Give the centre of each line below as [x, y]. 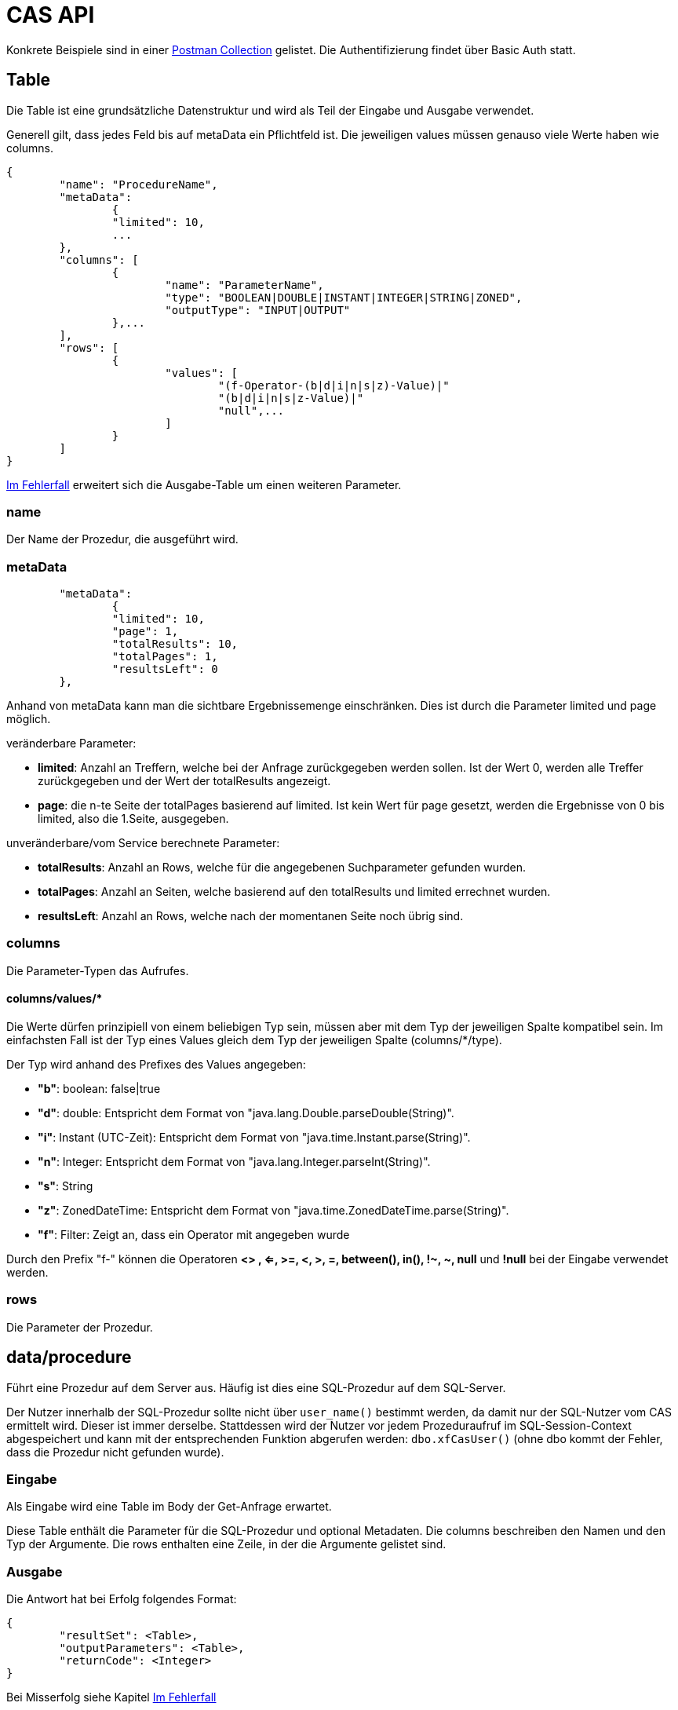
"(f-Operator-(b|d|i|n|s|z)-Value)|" [334, 385]
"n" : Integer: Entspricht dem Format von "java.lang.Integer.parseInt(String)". [234, 1162]
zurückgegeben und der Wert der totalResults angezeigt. [184, 781]
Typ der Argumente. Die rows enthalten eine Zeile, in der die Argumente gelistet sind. [226, 1544]
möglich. [29, 719]
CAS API [51, 15]
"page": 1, [145, 632]
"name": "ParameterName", [244, 285]
